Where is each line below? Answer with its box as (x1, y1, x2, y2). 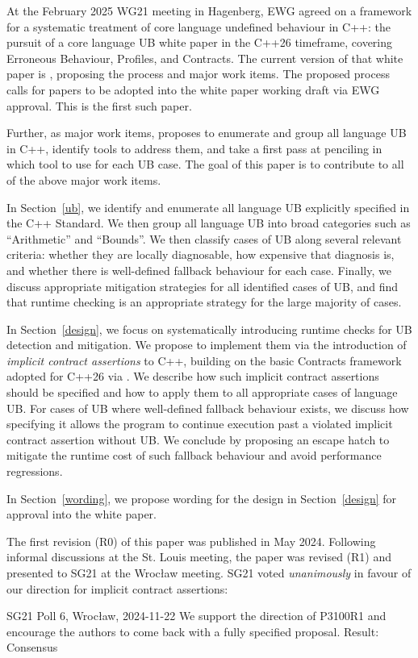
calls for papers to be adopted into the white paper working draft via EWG (6, 81, 380, 98)
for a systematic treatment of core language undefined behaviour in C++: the (6, 18, 391, 35)
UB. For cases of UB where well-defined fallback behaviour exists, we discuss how (6, 399, 409, 416)
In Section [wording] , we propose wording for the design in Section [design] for (6, 489, 397, 506)
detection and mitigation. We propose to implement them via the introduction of (6, 336, 407, 353)
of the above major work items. (6, 171, 161, 188)
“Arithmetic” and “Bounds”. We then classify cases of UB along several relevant (6, 230, 402, 247)
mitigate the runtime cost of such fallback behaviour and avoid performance (6, 447, 382, 464)
